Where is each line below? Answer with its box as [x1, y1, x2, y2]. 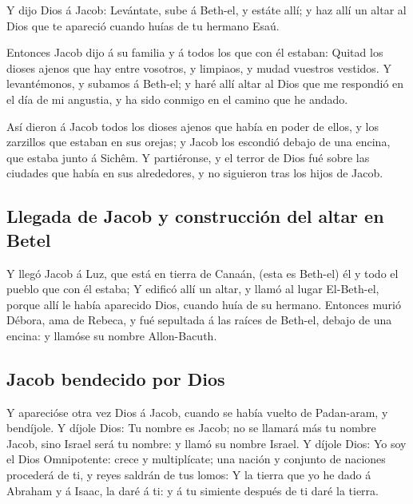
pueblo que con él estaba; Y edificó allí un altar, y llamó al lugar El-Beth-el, [6, 280, 379, 297]
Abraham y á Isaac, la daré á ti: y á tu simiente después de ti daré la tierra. [6, 482, 379, 498]
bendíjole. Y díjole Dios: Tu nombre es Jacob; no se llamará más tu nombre [6, 419, 376, 436]
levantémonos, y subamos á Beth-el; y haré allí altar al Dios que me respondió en [6, 75, 404, 92]
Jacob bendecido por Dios [6, 366, 225, 391]
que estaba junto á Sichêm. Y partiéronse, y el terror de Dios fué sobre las [6, 149, 370, 165]
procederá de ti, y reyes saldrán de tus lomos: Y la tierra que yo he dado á [6, 466, 371, 483]
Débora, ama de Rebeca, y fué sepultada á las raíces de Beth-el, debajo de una [6, 312, 392, 328]
